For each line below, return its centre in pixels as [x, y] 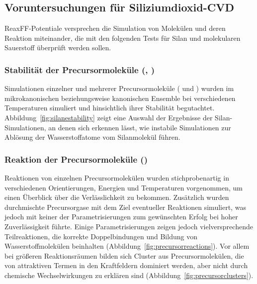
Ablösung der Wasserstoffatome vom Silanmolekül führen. [92, 137]
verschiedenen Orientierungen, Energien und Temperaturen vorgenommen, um [124, 187]
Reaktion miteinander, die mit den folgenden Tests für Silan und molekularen [123, 38]
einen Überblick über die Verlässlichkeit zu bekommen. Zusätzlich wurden [117, 197]
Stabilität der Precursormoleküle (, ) [80, 69]
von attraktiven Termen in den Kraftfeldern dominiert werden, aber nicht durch [126, 265]
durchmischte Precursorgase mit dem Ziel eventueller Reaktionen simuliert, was [125, 207]
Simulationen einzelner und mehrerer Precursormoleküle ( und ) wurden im [119, 88]
